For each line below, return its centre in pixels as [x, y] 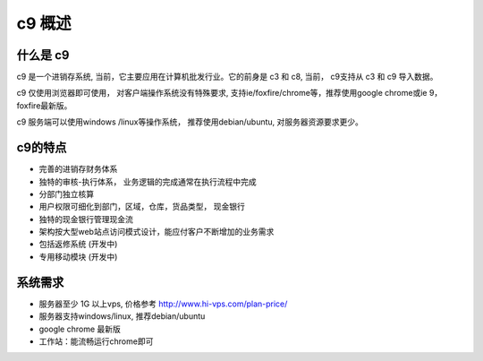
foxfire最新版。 [44, 105]
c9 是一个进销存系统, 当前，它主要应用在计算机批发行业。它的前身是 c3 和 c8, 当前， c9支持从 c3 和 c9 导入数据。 [227, 77]
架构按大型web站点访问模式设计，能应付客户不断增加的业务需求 [157, 232]
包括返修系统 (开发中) [78, 244]
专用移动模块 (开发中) [78, 256]
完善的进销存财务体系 [78, 169]
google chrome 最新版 [80, 329]
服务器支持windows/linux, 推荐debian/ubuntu [122, 316]
